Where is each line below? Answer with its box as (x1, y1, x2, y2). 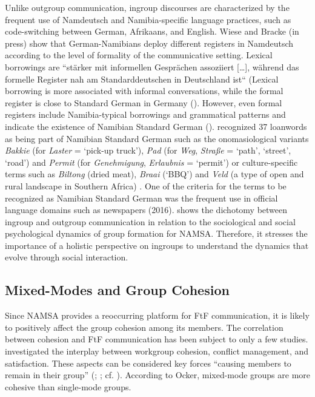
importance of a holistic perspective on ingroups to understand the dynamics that (5, 239, 309, 251)
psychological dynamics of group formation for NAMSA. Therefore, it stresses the (5, 227, 308, 240)
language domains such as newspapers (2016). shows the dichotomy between (5, 203, 288, 216)
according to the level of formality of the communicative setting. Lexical (5, 49, 273, 61)
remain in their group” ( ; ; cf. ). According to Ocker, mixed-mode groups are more (5, 368, 311, 381)
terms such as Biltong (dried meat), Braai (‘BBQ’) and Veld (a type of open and (5, 168, 304, 180)
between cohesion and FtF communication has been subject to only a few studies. (5, 333, 308, 345)
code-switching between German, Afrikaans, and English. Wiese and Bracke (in (5, 25, 299, 38)
